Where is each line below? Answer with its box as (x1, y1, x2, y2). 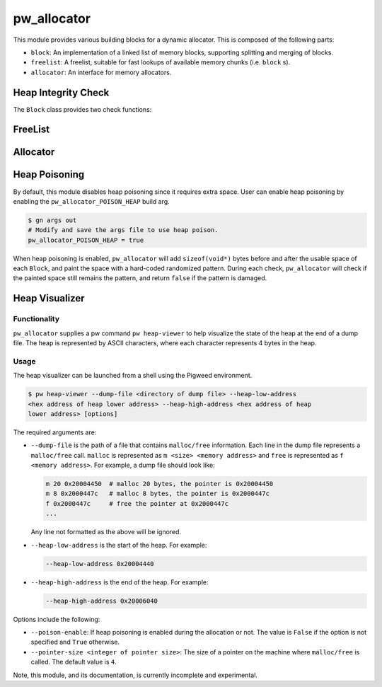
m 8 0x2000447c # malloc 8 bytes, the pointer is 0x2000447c (45, 490, 270, 498)
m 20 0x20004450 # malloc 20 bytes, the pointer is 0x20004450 (45, 480, 274, 488)
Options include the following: (13, 615, 100, 623)
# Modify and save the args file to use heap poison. (28, 226, 219, 234)
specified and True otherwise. (30, 637, 120, 647)
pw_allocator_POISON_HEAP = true (28, 236, 144, 244)
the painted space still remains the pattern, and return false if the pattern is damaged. (13, 274, 267, 282)
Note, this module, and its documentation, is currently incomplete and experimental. (13, 671, 258, 679)
